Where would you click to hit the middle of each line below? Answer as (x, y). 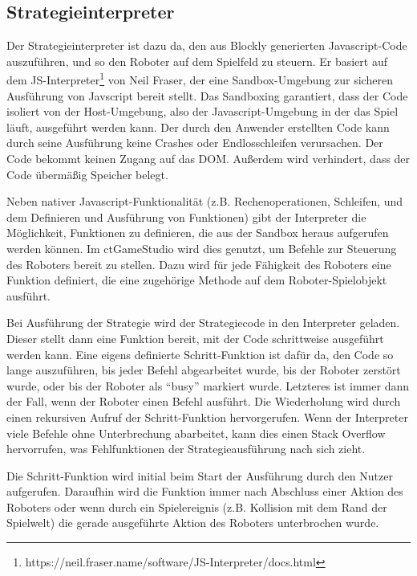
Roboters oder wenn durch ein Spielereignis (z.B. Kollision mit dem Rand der (197, 507)
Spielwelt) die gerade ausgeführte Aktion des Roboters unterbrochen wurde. (193, 523)
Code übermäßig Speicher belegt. (87, 174)
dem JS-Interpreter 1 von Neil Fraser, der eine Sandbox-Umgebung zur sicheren (200, 79)
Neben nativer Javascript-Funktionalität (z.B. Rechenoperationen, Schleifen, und (205, 201)
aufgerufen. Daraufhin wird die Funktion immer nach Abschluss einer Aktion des (205, 491)
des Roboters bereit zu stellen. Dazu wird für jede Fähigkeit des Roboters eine (199, 264)
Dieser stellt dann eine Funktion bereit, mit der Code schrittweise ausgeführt (195, 338)
